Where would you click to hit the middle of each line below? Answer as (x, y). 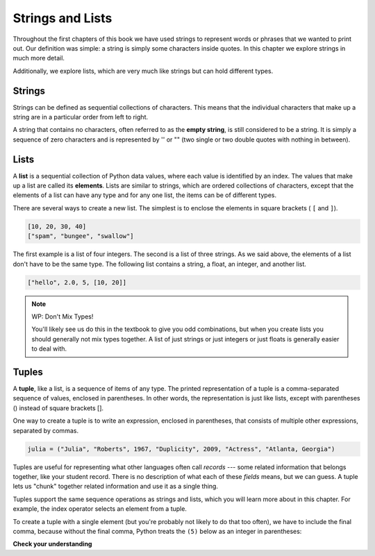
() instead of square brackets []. (58, 408)
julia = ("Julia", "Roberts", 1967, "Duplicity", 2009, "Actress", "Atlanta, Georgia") (181, 449)
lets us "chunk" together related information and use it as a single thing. (116, 487)
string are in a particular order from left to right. (81, 117)
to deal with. (49, 349)
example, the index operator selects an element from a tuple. (100, 509)
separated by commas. (46, 430)
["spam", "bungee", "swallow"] (81, 236)
